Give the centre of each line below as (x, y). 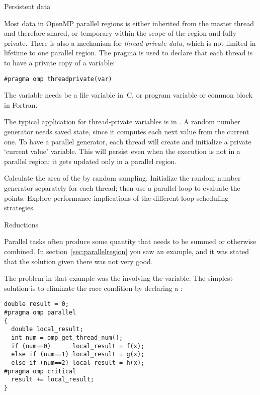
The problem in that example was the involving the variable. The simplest (118, 278)
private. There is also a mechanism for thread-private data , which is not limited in (130, 43)
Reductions (21, 224)
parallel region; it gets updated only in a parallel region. (91, 161)
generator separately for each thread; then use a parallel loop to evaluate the (122, 187)
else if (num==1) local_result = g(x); (78, 354)
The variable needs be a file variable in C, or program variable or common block (128, 95)
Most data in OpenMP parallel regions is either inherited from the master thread (129, 23)
